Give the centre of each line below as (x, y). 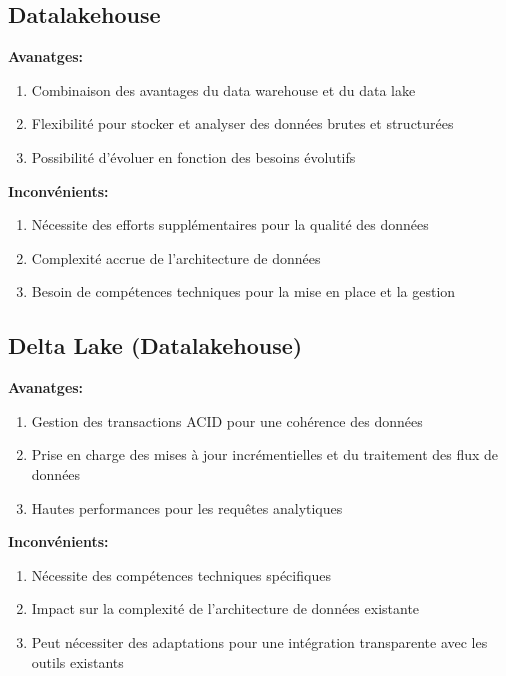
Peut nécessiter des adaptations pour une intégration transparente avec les (259, 641)
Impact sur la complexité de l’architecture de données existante (225, 608)
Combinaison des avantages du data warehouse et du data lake (223, 89)
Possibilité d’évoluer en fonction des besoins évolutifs (193, 156)
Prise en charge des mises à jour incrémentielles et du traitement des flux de (265, 454)
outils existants (77, 661)
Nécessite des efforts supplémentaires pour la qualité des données (230, 224)
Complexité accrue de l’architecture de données (176, 257)
